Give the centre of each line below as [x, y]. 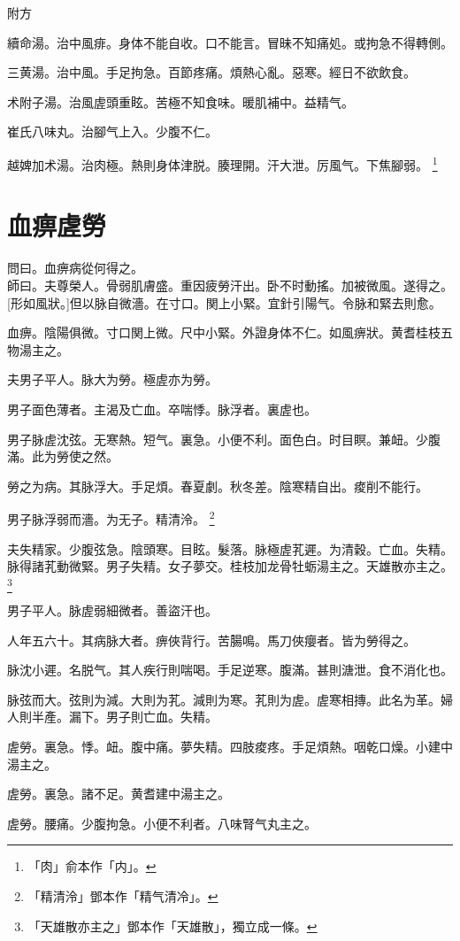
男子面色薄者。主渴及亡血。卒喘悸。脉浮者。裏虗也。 [162, 409]
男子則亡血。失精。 [161, 717]
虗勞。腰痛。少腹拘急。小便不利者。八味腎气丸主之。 [162, 823]
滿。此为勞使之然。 [63, 456]
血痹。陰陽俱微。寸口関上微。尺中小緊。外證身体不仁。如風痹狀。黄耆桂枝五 [230, 332]
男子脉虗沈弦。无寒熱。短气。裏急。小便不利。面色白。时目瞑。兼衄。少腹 [224, 439]
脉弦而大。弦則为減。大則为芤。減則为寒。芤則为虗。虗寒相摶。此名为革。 [224, 699]
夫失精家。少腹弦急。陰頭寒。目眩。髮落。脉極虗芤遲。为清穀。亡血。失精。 [230, 548]
